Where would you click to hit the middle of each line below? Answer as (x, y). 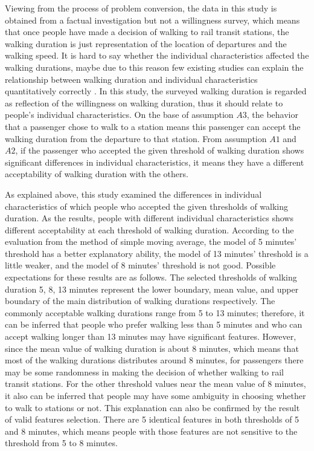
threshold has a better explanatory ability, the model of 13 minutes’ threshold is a (157, 253)
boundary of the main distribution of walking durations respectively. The (140, 301)
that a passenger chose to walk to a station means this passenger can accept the (153, 126)
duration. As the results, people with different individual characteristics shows (149, 218)
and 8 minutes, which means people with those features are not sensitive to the (151, 431)
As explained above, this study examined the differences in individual (133, 194)
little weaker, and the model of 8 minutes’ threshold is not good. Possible (140, 265)
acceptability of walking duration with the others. (97, 174)
